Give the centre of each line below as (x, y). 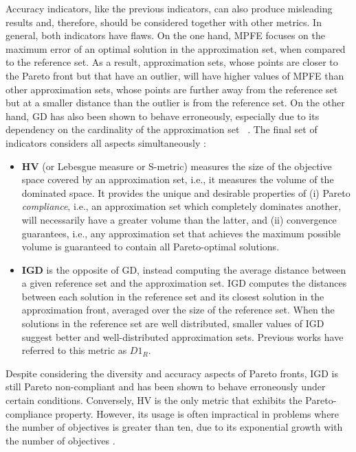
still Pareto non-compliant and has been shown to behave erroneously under (166, 386)
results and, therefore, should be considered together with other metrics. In (164, 22)
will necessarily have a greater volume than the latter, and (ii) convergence (179, 219)
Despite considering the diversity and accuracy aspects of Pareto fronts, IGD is (172, 373)
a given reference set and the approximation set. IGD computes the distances (184, 283)
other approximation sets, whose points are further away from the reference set (172, 89)
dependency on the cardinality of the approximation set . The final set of (162, 129)
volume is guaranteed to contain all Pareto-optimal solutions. (151, 247)
